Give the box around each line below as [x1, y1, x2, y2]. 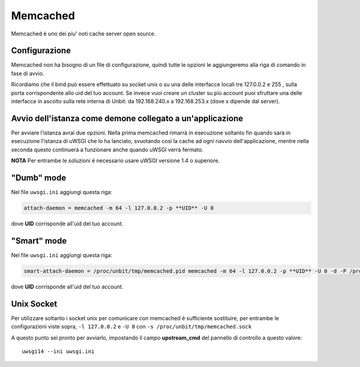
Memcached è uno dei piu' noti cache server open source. [11, 30, 156, 37]
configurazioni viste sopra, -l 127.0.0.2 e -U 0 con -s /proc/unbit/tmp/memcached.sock [11, 323, 252, 330]
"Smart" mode [11, 235, 67, 246]
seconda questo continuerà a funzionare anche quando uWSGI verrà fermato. [11, 146, 203, 153]
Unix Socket [11, 299, 58, 309]
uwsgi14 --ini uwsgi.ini [22, 348, 95, 354]
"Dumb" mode [11, 172, 67, 183]
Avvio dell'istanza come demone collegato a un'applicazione [11, 113, 244, 123]
